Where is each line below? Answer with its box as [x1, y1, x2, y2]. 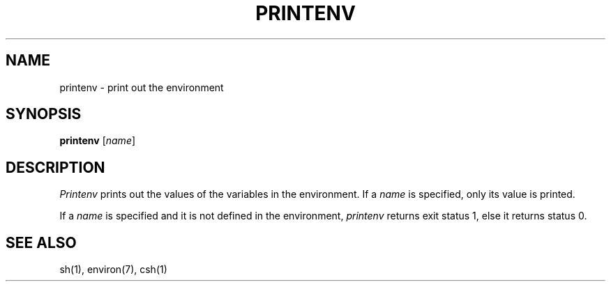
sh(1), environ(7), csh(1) [59, 263, 167, 276]
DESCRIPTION [6, 158, 105, 176]
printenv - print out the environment [59, 81, 224, 93]
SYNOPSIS [6, 105, 82, 123]
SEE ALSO [6, 233, 77, 251]
